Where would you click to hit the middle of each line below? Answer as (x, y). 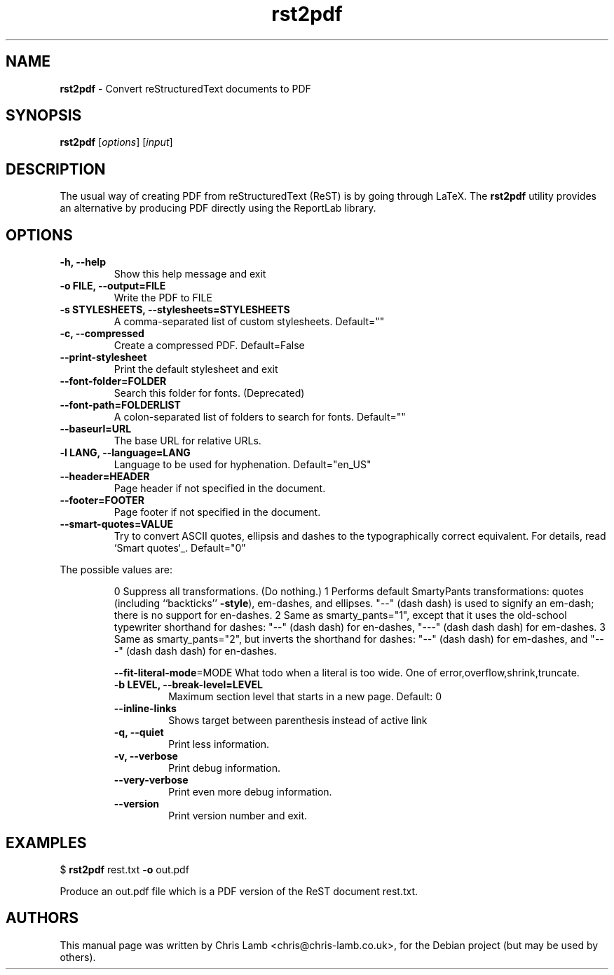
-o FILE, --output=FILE (113, 286)
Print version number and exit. (238, 816)
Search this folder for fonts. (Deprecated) (209, 393)
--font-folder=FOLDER (113, 381)
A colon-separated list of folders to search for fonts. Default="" (260, 417)
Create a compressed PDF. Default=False (209, 346)
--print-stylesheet (103, 357)
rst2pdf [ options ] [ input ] (116, 142)
